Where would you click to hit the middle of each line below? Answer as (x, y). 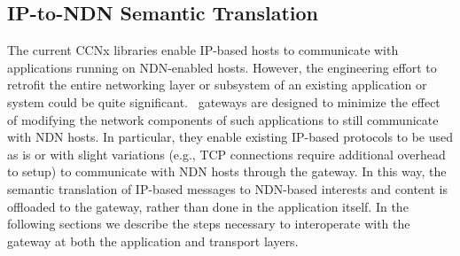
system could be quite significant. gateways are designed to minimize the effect (224, 101)
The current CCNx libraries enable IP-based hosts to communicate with (203, 50)
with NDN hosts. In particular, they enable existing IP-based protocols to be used (230, 137)
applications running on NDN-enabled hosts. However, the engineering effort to (222, 67)
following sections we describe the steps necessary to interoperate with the (209, 224)
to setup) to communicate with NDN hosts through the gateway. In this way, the (227, 171)
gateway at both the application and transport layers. (153, 240)
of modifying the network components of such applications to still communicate (223, 119)
